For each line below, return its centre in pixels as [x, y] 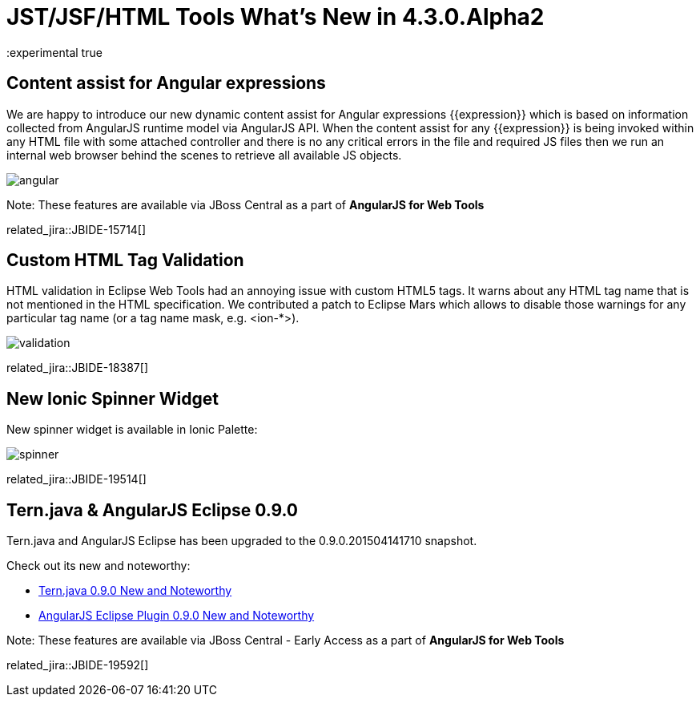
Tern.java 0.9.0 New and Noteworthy [135, 591]
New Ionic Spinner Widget [113, 398]
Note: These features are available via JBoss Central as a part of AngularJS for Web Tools [245, 204]
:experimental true [54, 52]
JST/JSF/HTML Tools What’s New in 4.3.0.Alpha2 [276, 17]
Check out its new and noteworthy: [99, 566]
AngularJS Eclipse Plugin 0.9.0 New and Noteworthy [177, 616]
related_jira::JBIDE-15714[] [76, 229]
